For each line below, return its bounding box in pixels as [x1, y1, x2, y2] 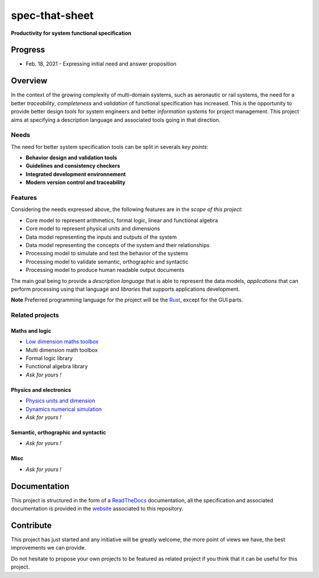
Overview [11, 76, 48, 86]
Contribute [11, 520, 52, 530]
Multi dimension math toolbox [25, 346, 98, 353]
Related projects [11, 311, 59, 319]
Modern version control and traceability [25, 179, 126, 186]
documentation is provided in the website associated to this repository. [11, 505, 184, 512]
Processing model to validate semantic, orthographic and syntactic [25, 258, 188, 265]
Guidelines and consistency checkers [25, 163, 121, 170]
